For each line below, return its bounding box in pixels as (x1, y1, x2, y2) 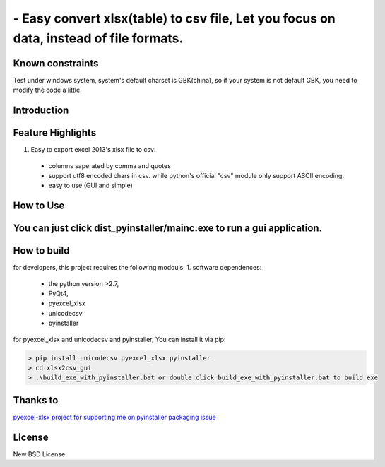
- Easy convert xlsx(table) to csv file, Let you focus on (13, 11, 336, 26)
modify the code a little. (13, 85, 82, 95)
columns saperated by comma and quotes (48, 161, 171, 170)
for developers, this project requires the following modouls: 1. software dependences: (13, 264, 262, 272)
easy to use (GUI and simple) (48, 181, 134, 190)
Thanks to (13, 394, 59, 406)
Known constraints (13, 57, 99, 69)
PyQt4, (48, 290, 69, 298)
